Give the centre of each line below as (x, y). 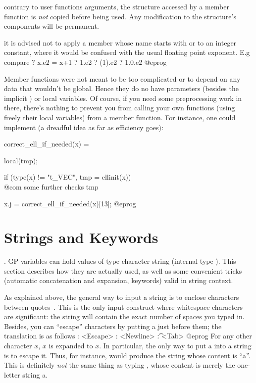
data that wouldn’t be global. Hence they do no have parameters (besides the (121, 88)
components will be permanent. (51, 26)
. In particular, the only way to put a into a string (175, 345)
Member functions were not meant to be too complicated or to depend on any (122, 78)
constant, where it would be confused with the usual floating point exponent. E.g (127, 52)
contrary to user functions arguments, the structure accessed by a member (117, 6)
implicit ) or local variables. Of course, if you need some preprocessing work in (123, 98)
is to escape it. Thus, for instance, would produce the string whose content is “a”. (127, 355)
